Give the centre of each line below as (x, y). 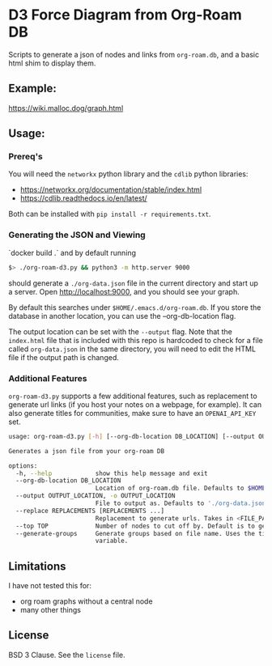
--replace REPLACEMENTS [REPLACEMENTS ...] (90, 511)
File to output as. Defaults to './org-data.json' (182, 503)
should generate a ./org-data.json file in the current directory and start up (134, 283)
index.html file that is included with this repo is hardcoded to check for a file (136, 340)
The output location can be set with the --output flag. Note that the (120, 331)
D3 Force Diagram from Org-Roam (125, 15)
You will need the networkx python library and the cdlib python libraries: (128, 174)
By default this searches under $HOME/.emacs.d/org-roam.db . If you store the (135, 307)
